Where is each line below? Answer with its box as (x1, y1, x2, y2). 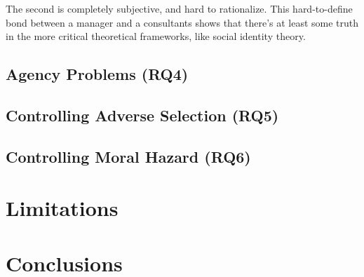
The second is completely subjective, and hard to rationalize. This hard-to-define (6, 1, 353, 15)
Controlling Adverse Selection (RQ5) (6, 104, 279, 126)
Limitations (6, 194, 119, 222)
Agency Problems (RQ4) (6, 63, 189, 85)
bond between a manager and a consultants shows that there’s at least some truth (6, 15, 359, 29)
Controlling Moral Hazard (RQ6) (6, 145, 251, 167)
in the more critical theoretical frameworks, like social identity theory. (6, 29, 306, 43)
